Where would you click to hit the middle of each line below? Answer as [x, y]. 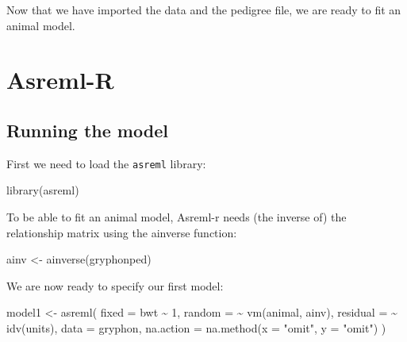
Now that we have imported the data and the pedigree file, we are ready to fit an [204, 10]
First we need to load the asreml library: [106, 163]
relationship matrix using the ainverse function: [122, 232]
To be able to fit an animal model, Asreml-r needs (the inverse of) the [177, 217]
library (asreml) [43, 190]
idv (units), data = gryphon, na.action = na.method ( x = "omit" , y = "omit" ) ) [196, 327]
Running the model [87, 130]
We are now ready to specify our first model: [115, 285]
